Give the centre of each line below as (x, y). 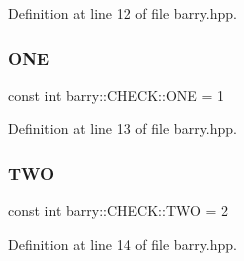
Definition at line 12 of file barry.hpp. (122, 13)
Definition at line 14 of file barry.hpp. (122, 243)
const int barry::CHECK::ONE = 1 (116, 94)
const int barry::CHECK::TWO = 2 (118, 210)
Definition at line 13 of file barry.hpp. (122, 128)
